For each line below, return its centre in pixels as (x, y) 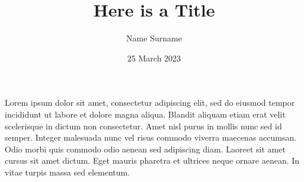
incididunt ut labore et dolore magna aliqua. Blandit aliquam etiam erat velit (145, 114)
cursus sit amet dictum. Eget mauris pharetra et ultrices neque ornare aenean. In (152, 160)
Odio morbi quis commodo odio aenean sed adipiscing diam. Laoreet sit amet (145, 149)
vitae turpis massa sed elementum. (68, 172)
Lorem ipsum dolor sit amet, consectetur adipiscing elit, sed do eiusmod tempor (150, 103)
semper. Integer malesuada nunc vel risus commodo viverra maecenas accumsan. (151, 137)
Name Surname (154, 38)
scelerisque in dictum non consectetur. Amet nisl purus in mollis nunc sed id (143, 126)
